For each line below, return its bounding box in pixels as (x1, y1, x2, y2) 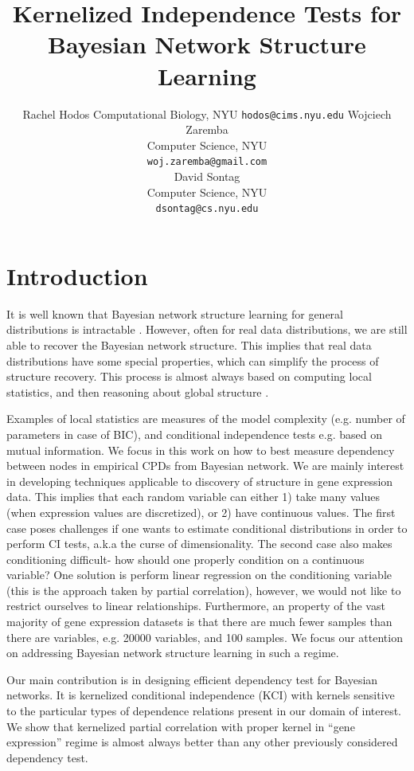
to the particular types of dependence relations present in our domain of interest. (6, 703, 402, 719)
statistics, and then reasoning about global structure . (6, 383, 269, 400)
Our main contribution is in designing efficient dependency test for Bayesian (6, 671, 378, 687)
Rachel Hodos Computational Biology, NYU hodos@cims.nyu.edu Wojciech (22, 105, 392, 122)
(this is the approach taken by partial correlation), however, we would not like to (6, 581, 401, 598)
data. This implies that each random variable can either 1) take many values (6, 488, 380, 505)
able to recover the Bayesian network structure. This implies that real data (6, 336, 372, 353)
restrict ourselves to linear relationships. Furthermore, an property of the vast (6, 597, 385, 614)
